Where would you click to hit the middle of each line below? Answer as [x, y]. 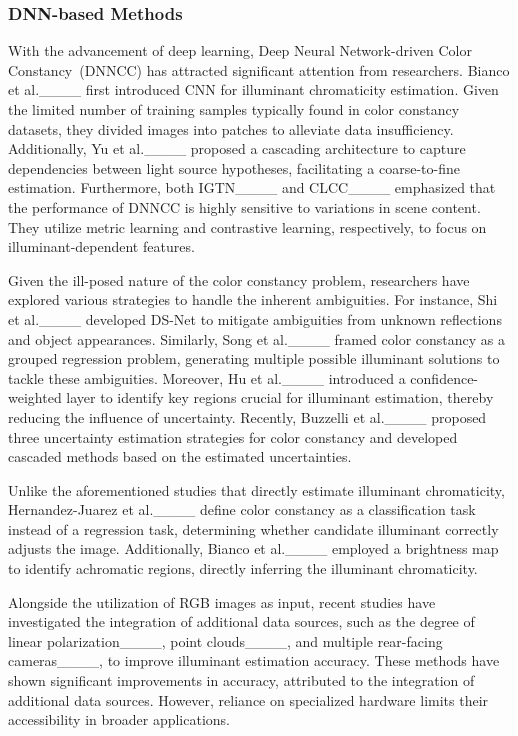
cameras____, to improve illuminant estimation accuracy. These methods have [254, 660]
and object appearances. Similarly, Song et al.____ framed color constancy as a [257, 338]
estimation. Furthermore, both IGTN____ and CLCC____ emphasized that [252, 187]
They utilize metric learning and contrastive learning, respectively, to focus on [247, 226]
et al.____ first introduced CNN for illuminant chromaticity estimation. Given [253, 89]
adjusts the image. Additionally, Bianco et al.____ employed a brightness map [253, 548]
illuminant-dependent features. [101, 246]
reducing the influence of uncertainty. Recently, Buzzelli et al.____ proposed [247, 416]
